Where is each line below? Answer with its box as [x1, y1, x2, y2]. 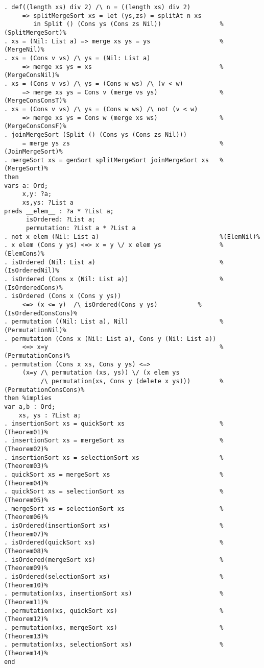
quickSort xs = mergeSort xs [11, 471, 110, 479]
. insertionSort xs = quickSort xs [4, 420, 125, 428]
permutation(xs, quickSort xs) [11, 607, 117, 614]
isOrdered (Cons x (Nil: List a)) [11, 276, 129, 283]
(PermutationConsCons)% [4, 386, 85, 393]
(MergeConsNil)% [4, 71, 59, 79]
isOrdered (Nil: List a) [11, 258, 95, 266]
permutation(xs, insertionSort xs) [11, 590, 132, 598]
